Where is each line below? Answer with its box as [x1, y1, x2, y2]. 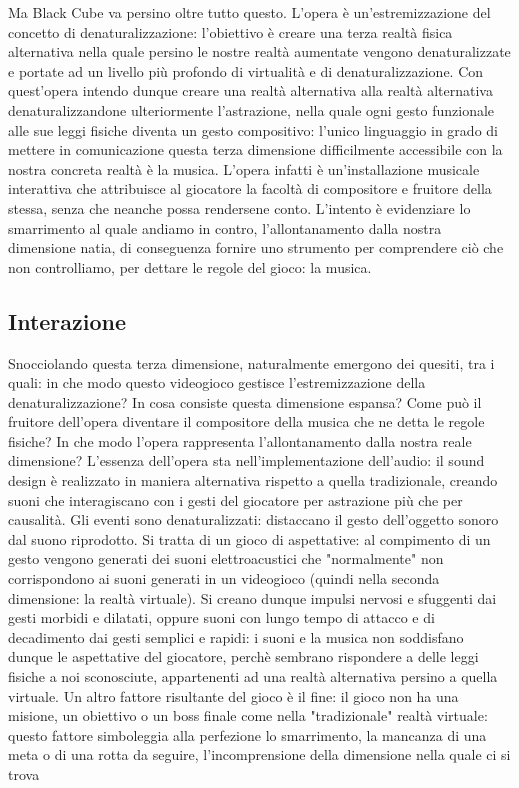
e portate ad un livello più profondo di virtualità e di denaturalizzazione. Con [8, 60, 484, 81]
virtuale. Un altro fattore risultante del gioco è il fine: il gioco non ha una [8, 685, 459, 706]
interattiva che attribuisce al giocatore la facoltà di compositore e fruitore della [8, 178, 492, 199]
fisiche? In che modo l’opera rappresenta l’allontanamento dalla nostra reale [8, 430, 472, 451]
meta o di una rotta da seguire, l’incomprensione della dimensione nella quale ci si [8, 744, 511, 765]
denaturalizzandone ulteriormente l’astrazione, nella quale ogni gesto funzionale [8, 99, 495, 120]
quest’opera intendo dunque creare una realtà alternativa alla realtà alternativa [8, 80, 493, 101]
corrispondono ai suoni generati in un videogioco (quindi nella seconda [8, 568, 440, 589]
